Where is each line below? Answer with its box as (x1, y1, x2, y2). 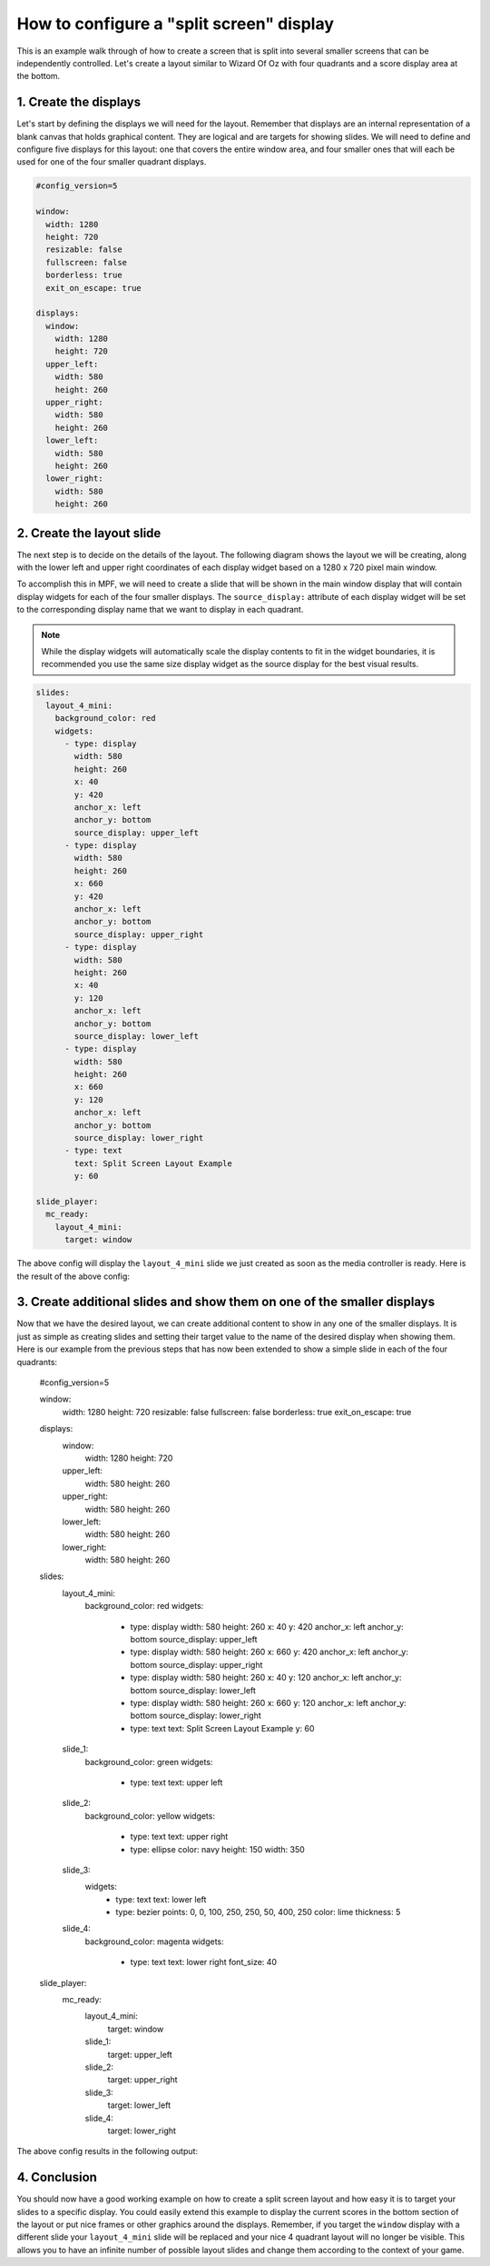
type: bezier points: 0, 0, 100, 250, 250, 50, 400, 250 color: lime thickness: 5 (115, 1907, 401, 1918)
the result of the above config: (16, 1271, 131, 1282)
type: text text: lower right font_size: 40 (130, 1957, 277, 1968)
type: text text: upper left (130, 1777, 223, 1788)
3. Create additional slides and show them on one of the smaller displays (16, 1294, 436, 1310)
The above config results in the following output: (16, 2146, 199, 2157)
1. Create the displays (16, 95, 141, 110)
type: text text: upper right (130, 1832, 229, 1842)
